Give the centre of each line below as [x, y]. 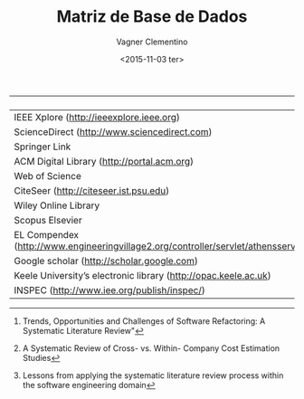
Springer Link [43, 147]
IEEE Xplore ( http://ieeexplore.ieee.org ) [97, 117]
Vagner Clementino [152, 42]
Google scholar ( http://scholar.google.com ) [106, 261]
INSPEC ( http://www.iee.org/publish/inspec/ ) [110, 290]
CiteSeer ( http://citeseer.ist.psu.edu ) [92, 190]
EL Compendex [47, 234]
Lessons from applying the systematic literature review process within [153, 375]
